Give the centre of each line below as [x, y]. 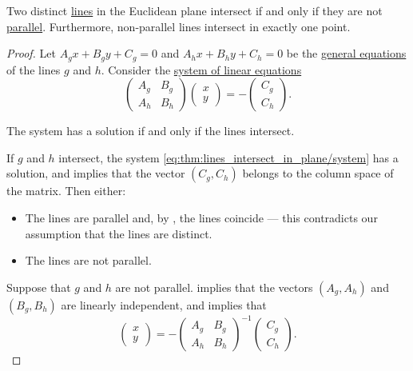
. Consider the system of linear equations [201, 69]
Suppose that [39, 287]
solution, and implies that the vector [96, 173]
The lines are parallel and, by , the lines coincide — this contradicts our [201, 218]
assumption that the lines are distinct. [119, 233]
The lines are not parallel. [88, 260]
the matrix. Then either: [66, 191]
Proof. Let [31, 53]
